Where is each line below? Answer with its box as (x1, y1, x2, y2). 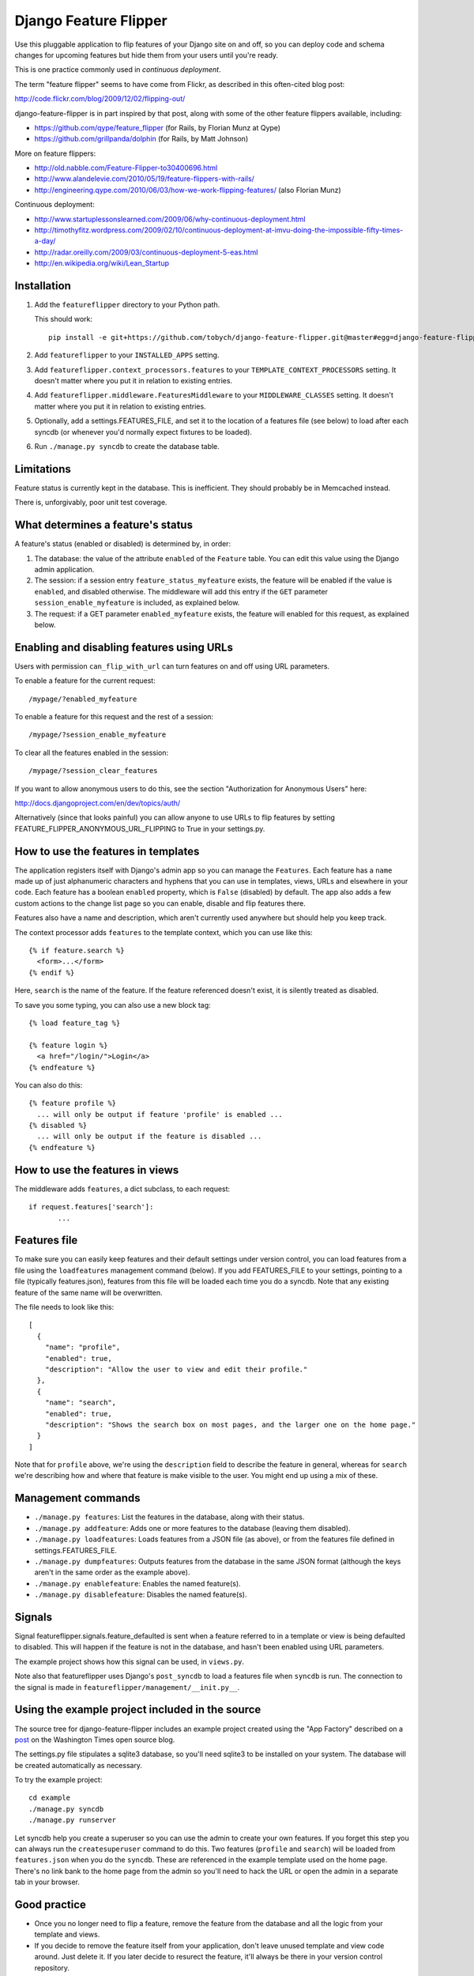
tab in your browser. (14, 1877, 81, 1887)
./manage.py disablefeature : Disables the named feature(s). (34, 1589, 247, 1600)
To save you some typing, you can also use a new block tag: (14, 1000, 211, 1009)
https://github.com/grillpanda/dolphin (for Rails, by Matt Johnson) (34, 134, 249, 144)
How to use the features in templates (14, 844, 200, 858)
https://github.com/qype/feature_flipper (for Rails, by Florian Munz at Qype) (34, 123, 280, 132)
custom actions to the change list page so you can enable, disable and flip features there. (14, 898, 306, 908)
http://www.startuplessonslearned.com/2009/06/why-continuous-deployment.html (34, 214, 306, 224)
